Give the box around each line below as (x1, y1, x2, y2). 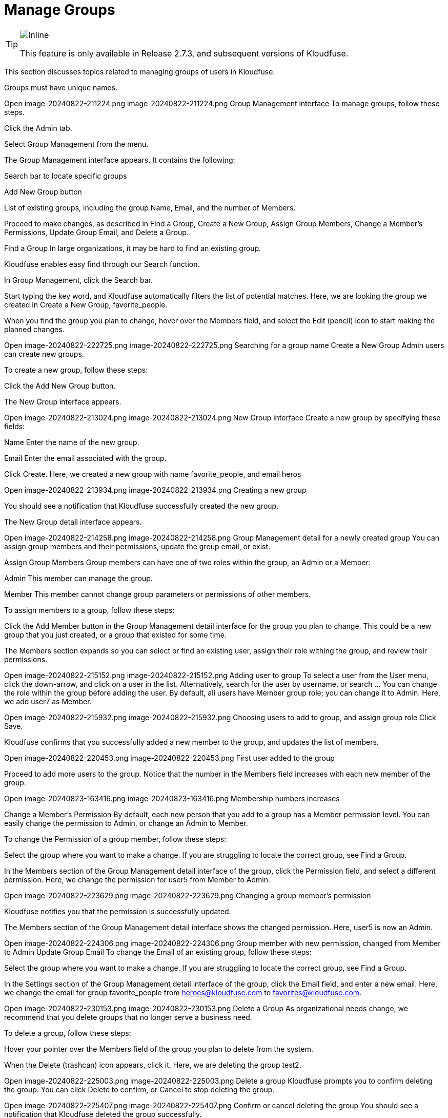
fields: (4, 421, 25, 431)
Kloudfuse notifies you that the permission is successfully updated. (4, 907, 231, 916)
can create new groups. (4, 349, 84, 358)
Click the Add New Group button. (4, 381, 116, 390)
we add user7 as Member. (4, 697, 92, 706)
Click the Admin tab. (4, 123, 72, 132)
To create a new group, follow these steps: (4, 365, 148, 374)
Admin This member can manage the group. (4, 573, 153, 583)
